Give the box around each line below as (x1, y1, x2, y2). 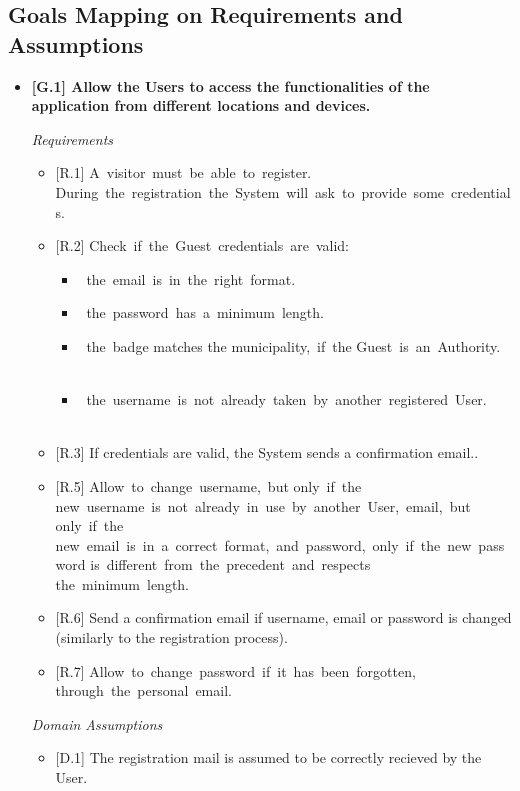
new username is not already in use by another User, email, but (55, 495, 471, 516)
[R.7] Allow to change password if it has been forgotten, (55, 660, 416, 681)
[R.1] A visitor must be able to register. (55, 162, 312, 183)
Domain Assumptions (31, 713, 163, 734)
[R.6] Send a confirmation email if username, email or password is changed (55, 607, 512, 628)
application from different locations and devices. (31, 95, 371, 116)
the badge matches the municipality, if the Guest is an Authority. (86, 335, 501, 356)
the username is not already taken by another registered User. (86, 389, 487, 410)
